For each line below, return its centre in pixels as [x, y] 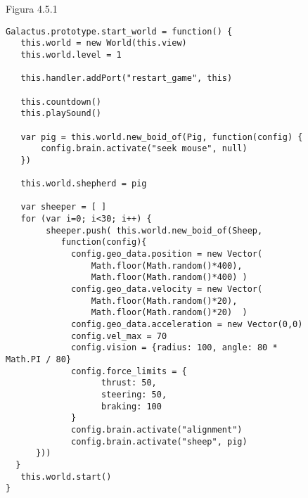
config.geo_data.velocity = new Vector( [167, 289]
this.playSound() [61, 114]
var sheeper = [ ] [64, 207]
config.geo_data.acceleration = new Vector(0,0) [187, 324]
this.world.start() [66, 477]
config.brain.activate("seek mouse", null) [144, 149]
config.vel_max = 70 [119, 336]
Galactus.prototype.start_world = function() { [119, 31]
